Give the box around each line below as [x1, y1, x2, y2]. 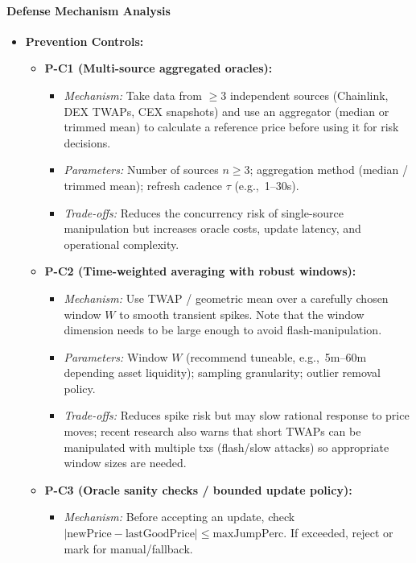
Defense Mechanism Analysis [6, 2, 171, 19]
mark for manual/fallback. [64, 540, 193, 557]
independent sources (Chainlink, [229, 86, 389, 103]
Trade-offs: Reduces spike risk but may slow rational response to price [64, 407, 410, 424]
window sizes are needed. [64, 454, 187, 471]
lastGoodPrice [125, 528, 195, 540]
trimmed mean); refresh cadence [64, 176, 222, 193]
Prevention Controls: [25, 32, 144, 49]
